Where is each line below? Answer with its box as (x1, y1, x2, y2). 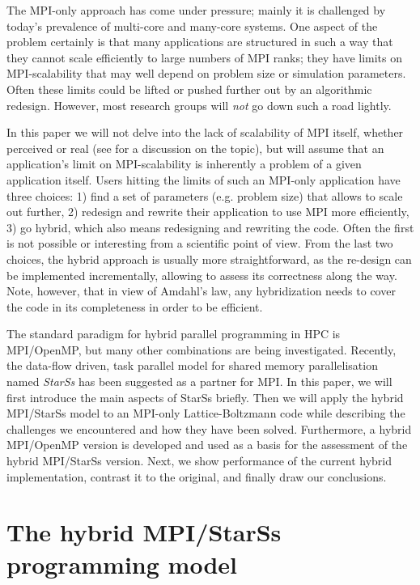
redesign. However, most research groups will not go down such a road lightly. (6, 96, 392, 113)
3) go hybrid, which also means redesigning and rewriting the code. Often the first (6, 218, 414, 235)
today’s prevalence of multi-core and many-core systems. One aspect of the (6, 17, 378, 34)
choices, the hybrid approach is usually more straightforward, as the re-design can (6, 250, 412, 267)
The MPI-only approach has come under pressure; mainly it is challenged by (6, 2, 386, 18)
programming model (6, 547, 237, 580)
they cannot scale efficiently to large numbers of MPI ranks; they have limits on (6, 49, 403, 66)
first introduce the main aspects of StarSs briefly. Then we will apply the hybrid (6, 388, 404, 405)
